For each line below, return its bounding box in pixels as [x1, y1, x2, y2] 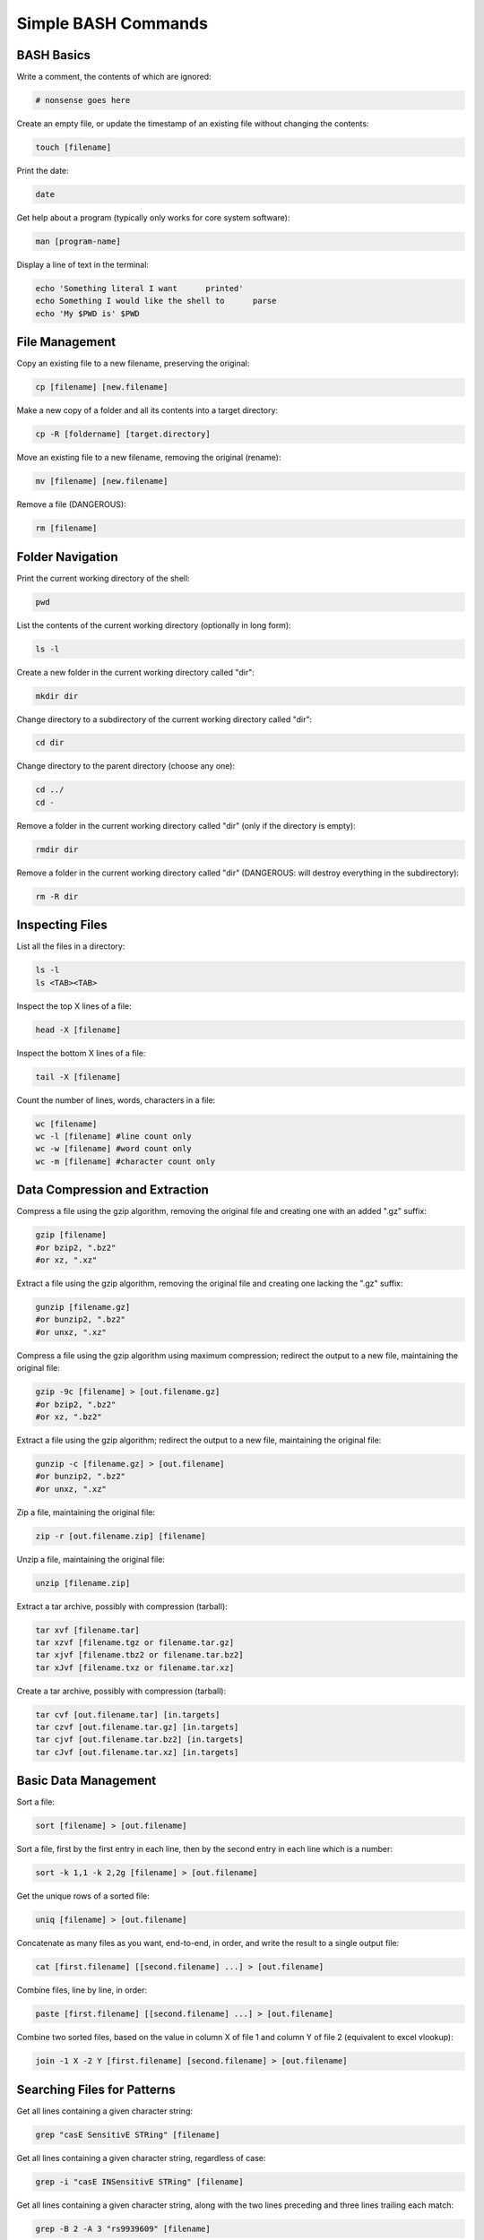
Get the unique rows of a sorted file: [16, 1891, 150, 1901]
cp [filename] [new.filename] [35, 382, 169, 392]
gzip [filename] [35, 1230, 108, 1240]
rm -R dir [35, 892, 79, 901]
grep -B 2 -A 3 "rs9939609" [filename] [35, 2223, 211, 2234]
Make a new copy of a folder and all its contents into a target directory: [16, 405, 278, 416]
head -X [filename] [35, 1024, 121, 1035]
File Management [16, 334, 117, 349]
